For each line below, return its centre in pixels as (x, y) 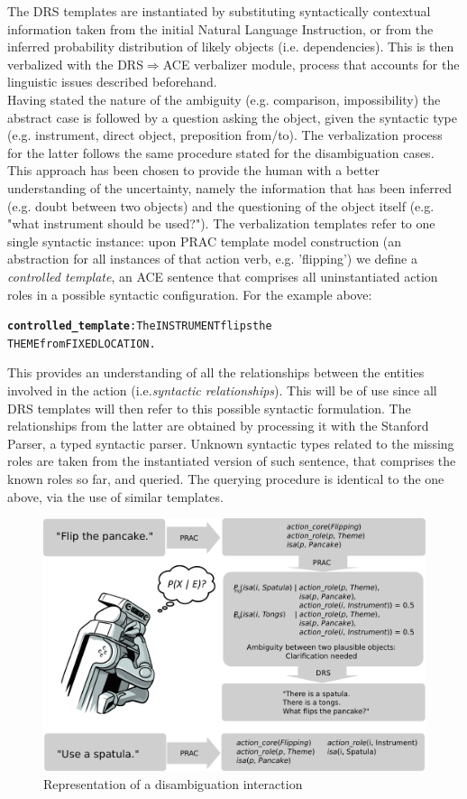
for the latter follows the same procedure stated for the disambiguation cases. (221, 152)
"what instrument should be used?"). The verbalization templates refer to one (221, 223)
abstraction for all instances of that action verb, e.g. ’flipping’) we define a (212, 259)
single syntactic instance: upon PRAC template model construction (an (205, 241)
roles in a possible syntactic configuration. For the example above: (190, 294)
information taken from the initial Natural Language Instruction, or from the (220, 28)
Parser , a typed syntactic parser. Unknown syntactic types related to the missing (231, 443)
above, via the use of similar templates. (115, 496)
